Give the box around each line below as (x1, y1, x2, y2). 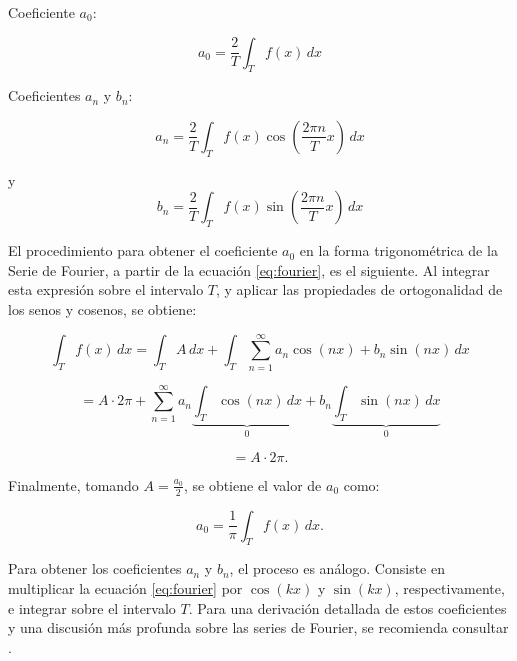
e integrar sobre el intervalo (8, 597, 176, 618)
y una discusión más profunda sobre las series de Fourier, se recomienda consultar (8, 617, 509, 638)
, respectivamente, (394, 577, 505, 598)
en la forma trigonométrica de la (299, 240, 498, 261)
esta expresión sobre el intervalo (8, 279, 204, 300)
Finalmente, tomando (8, 474, 139, 495)
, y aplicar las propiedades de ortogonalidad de (216, 279, 503, 300)
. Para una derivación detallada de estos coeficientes (188, 597, 507, 618)
